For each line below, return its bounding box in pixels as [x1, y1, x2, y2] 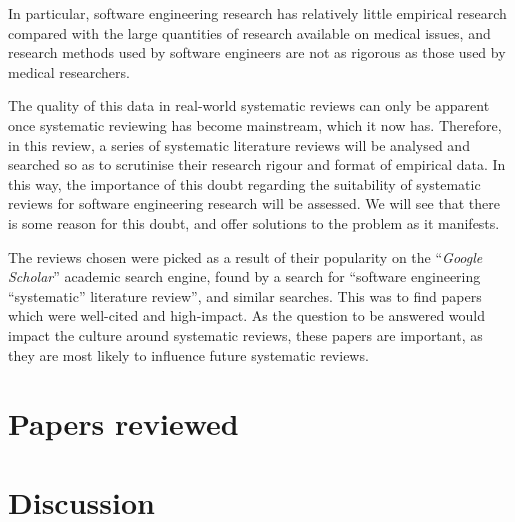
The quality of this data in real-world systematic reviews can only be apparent [8, 95, 490, 116]
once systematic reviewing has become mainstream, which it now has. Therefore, [8, 114, 502, 135]
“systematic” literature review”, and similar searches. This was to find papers [8, 285, 482, 306]
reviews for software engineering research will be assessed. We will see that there [8, 193, 500, 214]
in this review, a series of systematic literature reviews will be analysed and [8, 134, 470, 155]
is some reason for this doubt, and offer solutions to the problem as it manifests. [8, 212, 500, 233]
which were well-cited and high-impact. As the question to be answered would [8, 305, 486, 326]
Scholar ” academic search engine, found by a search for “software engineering [8, 266, 481, 287]
